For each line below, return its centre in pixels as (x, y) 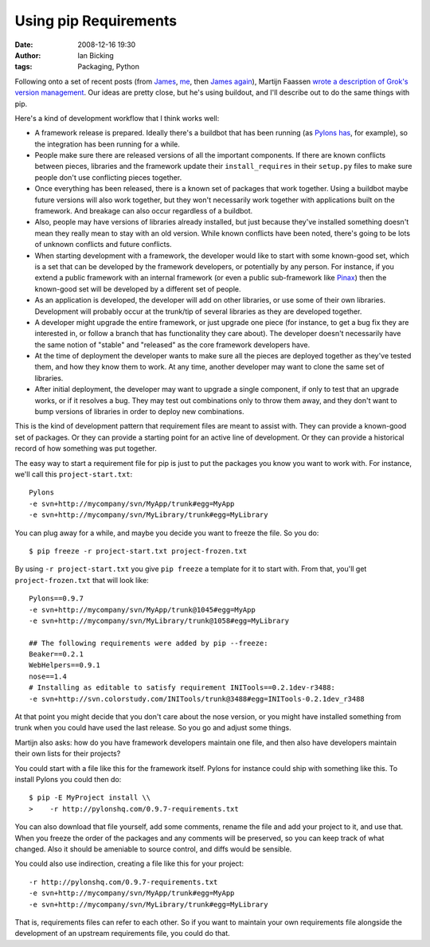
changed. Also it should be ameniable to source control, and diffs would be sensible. (153, 849)
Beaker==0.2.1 (56, 654)
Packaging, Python (108, 67)
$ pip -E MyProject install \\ (90, 798)
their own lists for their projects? (68, 753)
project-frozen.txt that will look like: (82, 580)
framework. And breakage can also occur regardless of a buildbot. (144, 211)
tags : (23, 67)
